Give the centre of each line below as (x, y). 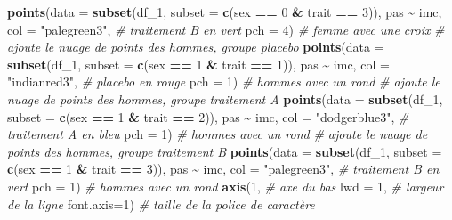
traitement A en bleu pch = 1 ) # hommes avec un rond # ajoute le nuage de (218, 134)
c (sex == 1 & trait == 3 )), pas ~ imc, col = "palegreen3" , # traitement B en (223, 169)
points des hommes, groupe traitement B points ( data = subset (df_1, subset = (225, 151)
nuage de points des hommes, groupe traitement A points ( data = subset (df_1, (225, 98)
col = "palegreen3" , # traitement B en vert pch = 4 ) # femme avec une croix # (226, 29)
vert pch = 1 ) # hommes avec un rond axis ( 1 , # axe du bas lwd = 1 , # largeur (226, 186)
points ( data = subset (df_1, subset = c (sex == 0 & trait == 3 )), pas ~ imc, (225, 12)
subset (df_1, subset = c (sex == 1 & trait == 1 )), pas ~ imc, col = (198, 64)
